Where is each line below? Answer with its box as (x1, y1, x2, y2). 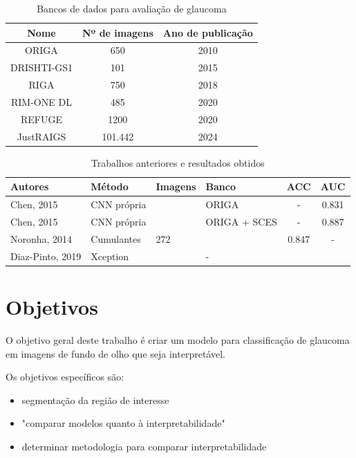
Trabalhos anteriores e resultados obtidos (91, 155, 265, 170)
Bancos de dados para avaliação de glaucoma (37, 1, 227, 15)
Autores (10, 179, 49, 194)
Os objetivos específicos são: (6, 369, 124, 384)
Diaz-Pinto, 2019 (10, 248, 82, 263)
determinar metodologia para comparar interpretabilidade (21, 439, 267, 453)
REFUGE (20, 111, 62, 126)
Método (91, 179, 129, 194)
